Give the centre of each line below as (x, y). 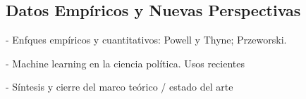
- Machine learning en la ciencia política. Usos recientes (125, 63)
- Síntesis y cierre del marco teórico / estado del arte (120, 87)
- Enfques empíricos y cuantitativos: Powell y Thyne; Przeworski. (146, 40)
